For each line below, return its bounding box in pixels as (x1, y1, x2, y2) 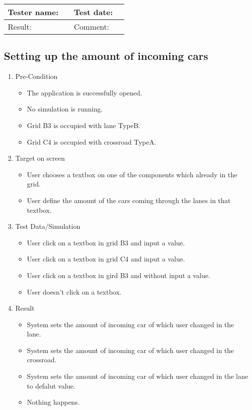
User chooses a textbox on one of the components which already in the (27, 169, 237, 179)
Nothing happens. (27, 397, 80, 407)
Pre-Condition (15, 71, 58, 81)
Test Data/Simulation (15, 221, 81, 231)
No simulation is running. (27, 104, 103, 114)
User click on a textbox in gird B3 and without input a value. (27, 270, 210, 280)
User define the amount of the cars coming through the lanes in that (27, 195, 231, 205)
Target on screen (15, 153, 65, 163)
